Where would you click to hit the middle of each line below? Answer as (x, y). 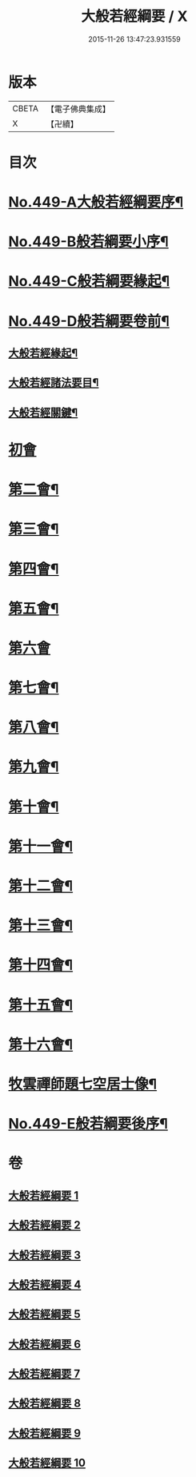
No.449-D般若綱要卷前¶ (89, 321)
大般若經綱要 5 (45, 1314)
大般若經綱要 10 (47, 1463)
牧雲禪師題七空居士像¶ (83, 1084)
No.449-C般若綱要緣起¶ (89, 282)
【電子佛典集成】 (78, 109)
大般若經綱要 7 (44, 1374)
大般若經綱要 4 (45, 1284)
